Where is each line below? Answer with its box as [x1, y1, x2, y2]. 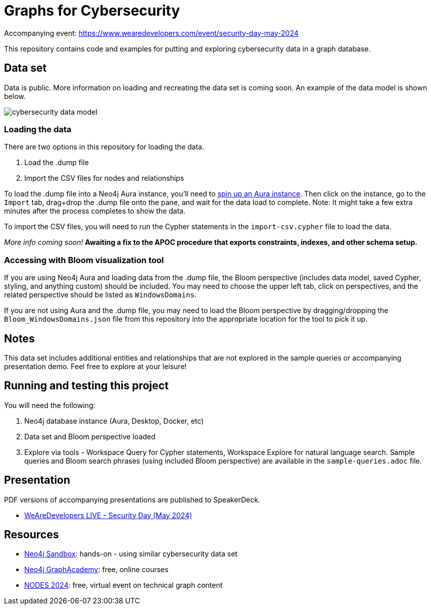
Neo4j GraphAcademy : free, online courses [24, 565, 169, 574]
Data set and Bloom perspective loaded [24, 432, 156, 441]
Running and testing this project [4, 379, 169, 392]
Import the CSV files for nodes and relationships [24, 174, 184, 183]
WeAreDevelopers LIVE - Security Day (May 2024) [24, 511, 193, 520]
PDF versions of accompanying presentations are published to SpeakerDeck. [4, 495, 260, 504]
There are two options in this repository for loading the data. [4, 142, 204, 151]
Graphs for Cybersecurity [4, 2, 180, 19]
